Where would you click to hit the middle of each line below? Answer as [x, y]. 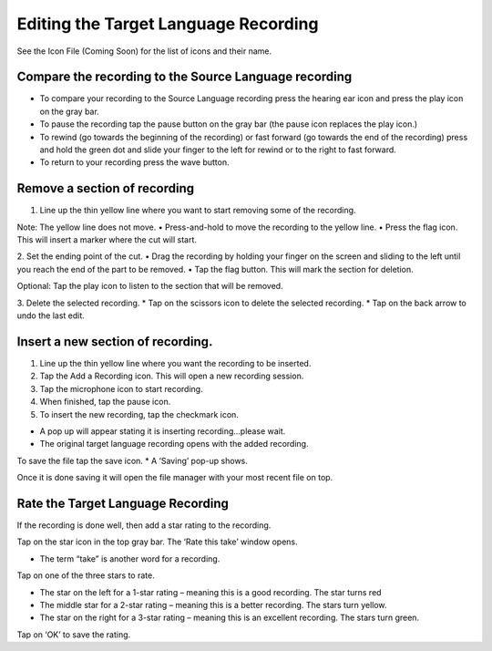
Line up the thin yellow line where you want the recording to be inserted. [175, 363]
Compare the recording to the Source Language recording [184, 77]
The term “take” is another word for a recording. [130, 558]
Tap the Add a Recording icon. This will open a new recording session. [172, 376]
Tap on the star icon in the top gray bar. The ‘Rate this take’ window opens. [157, 542]
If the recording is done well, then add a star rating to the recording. [144, 525]
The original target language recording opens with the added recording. [174, 444]
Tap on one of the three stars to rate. [86, 575]
